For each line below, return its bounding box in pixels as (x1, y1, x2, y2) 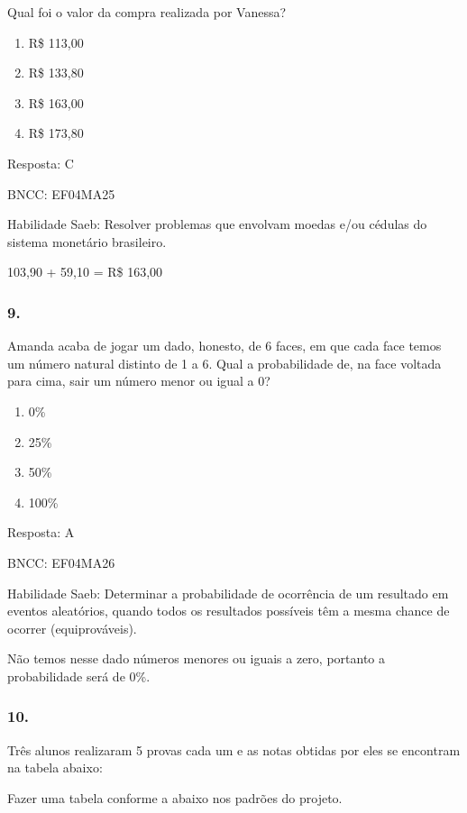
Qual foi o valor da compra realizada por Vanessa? (7, 3, 287, 21)
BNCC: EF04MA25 (7, 184, 115, 203)
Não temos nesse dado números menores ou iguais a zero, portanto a (7, 649, 386, 668)
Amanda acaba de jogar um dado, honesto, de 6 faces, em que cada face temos (7, 336, 442, 355)
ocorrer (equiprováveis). (7, 618, 137, 637)
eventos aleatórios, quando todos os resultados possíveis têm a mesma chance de (7, 601, 450, 620)
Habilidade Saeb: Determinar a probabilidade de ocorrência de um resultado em (7, 583, 449, 602)
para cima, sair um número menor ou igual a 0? (7, 371, 270, 390)
